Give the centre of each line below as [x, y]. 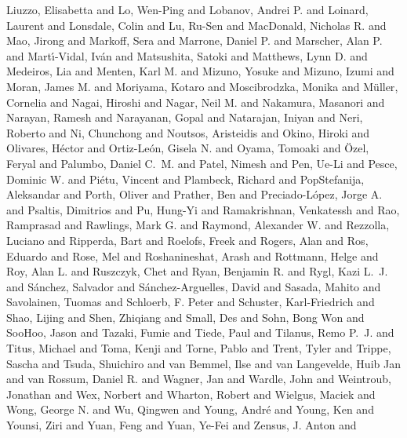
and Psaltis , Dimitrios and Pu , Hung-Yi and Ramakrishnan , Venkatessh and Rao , [203, 209]
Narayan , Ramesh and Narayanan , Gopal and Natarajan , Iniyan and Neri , [185, 117]
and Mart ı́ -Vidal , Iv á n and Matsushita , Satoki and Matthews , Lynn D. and [187, 55]
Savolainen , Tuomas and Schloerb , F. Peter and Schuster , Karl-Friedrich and [191, 302]
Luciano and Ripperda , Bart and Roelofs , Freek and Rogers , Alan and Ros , [187, 240]
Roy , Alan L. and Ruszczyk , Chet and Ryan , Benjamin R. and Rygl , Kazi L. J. [197, 271]
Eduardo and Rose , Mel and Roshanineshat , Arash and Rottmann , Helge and [193, 255]
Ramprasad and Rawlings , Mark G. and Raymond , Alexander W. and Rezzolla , [198, 225]
